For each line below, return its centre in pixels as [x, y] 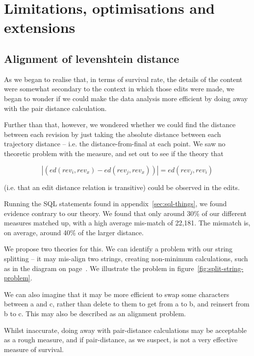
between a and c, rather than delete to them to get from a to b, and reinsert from [127, 304]
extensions [40, 27]
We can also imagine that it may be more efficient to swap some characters [117, 294]
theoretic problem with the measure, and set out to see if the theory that [114, 153]
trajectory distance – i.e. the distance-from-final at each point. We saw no [115, 144]
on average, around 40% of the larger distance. [74, 232]
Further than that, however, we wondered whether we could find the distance [120, 124]
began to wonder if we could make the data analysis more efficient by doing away [126, 98]
